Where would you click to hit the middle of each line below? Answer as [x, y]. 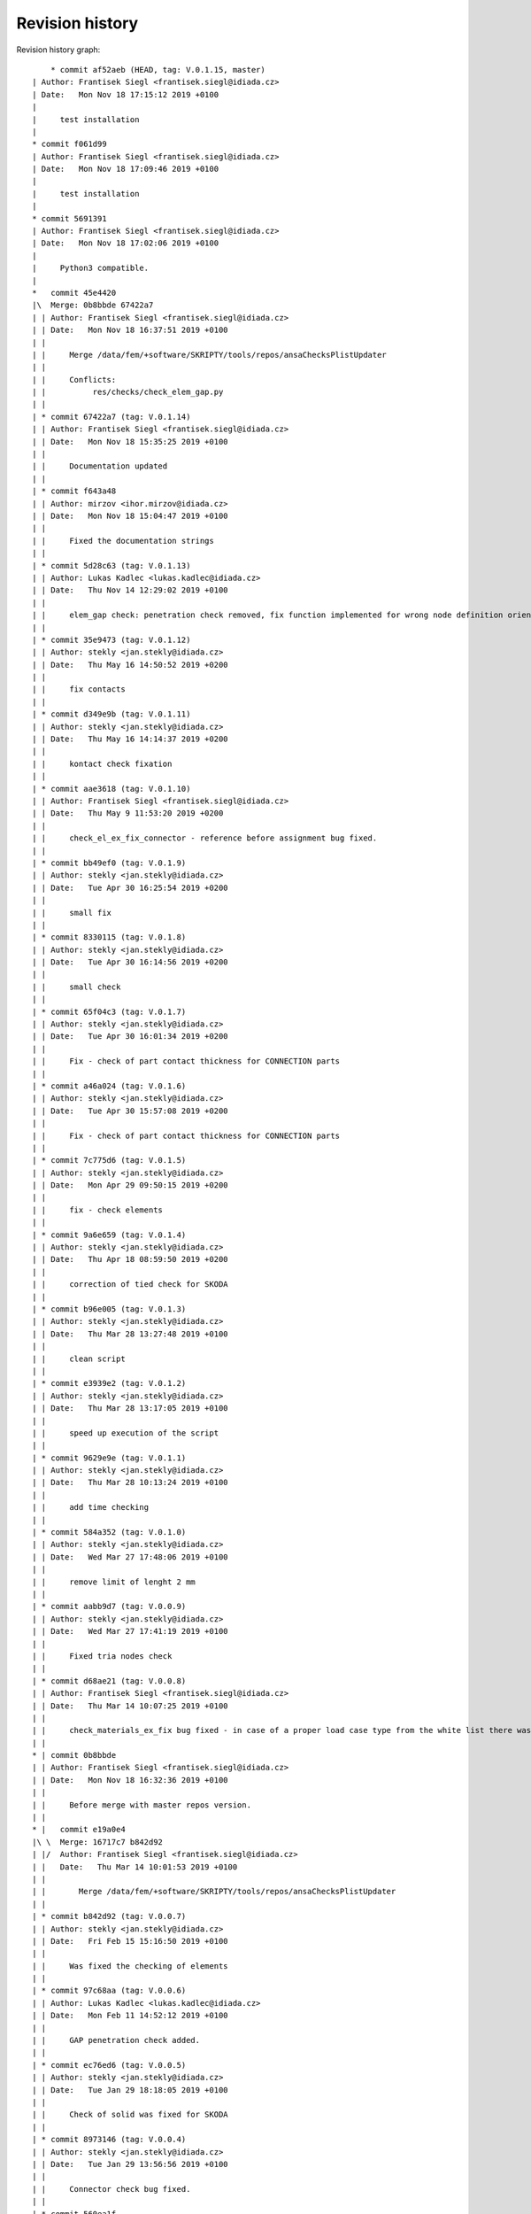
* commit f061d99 [69, 144]
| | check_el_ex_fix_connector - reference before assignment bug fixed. [205, 838]
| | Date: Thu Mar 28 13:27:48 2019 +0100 [131, 1334]
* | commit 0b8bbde [74, 1755]
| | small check [77, 987]
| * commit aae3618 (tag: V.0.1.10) [112, 789]
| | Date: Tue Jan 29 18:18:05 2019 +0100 [131, 2090]
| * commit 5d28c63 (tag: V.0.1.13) [112, 565]
